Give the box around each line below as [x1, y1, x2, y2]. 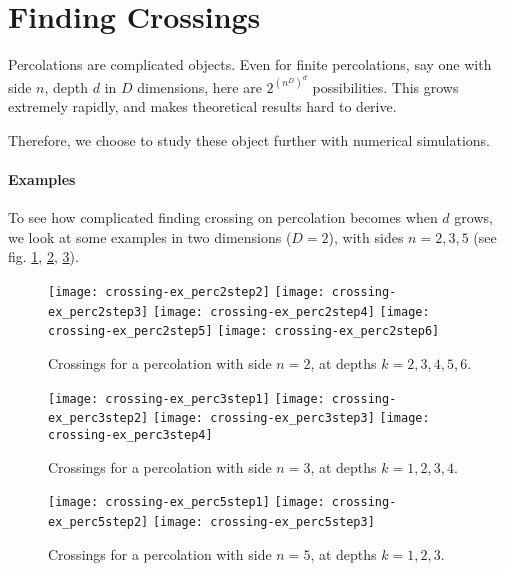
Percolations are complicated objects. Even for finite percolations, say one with [8, 54, 492, 75]
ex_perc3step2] [48, 411, 149, 426]
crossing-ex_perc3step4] [48, 427, 213, 442]
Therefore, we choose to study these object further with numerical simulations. [8, 129, 491, 150]
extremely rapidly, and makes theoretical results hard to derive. [8, 96, 397, 117]
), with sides [328, 226, 404, 247]
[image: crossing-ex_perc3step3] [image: [152, 411, 430, 426]
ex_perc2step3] [48, 304, 149, 319]
